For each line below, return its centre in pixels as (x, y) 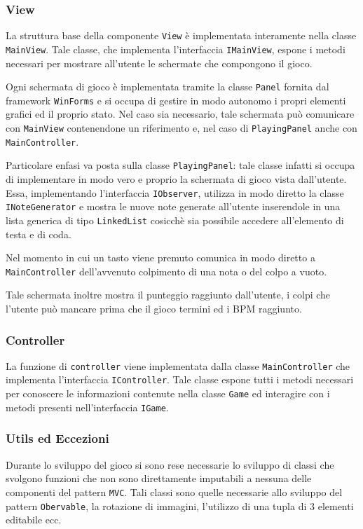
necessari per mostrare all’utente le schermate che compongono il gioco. (159, 63)
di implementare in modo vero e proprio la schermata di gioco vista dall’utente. (176, 179)
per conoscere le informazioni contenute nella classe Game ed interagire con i (168, 393)
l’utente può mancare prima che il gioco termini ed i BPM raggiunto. (154, 308)
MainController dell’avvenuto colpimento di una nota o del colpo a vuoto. (166, 271)
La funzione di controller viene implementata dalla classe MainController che (178, 365)
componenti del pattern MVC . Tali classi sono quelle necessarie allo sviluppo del (174, 492)
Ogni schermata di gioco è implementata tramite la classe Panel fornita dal (167, 87)
